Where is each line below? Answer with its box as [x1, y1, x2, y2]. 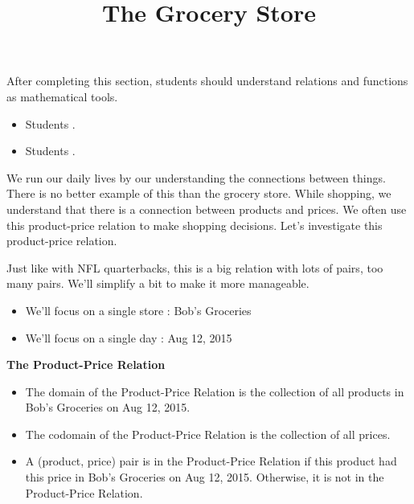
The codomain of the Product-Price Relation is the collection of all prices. [25, 425, 391, 442]
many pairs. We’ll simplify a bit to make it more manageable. [6, 275, 309, 292]
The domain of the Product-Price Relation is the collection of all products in [25, 383, 404, 400]
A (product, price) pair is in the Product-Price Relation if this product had [25, 453, 397, 469]
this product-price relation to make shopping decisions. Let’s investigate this [6, 216, 383, 233]
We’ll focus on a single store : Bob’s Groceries [25, 301, 252, 318]
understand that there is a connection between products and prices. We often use [6, 200, 407, 217]
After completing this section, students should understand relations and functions [6, 72, 408, 89]
